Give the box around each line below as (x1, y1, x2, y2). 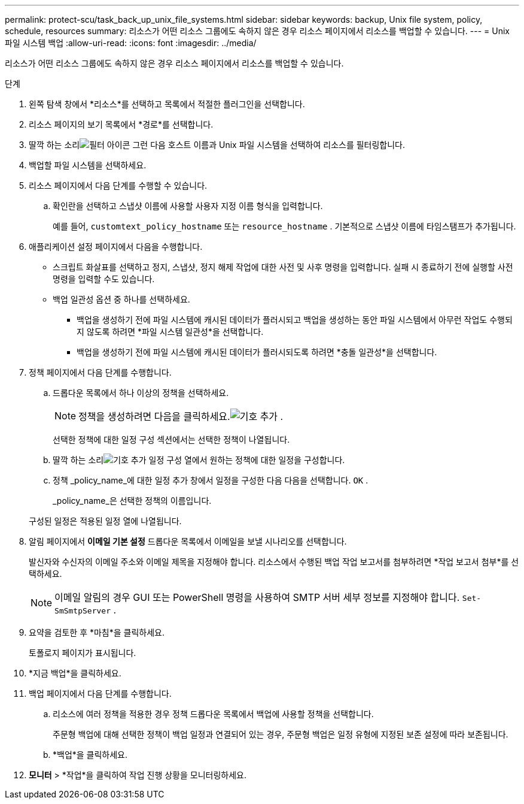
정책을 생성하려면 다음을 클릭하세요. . (78, 410, 284, 422)
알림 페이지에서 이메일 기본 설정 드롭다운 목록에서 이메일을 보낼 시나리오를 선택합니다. (29, 536, 347, 546)
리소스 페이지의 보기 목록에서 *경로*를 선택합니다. (29, 119, 214, 129)
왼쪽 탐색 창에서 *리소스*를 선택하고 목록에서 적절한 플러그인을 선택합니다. (29, 99, 305, 109)
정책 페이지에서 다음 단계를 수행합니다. (29, 367, 172, 377)
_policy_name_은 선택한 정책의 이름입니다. (53, 495, 212, 506)
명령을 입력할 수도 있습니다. (53, 274, 155, 284)
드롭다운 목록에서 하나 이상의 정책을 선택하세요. (53, 388, 229, 398)
